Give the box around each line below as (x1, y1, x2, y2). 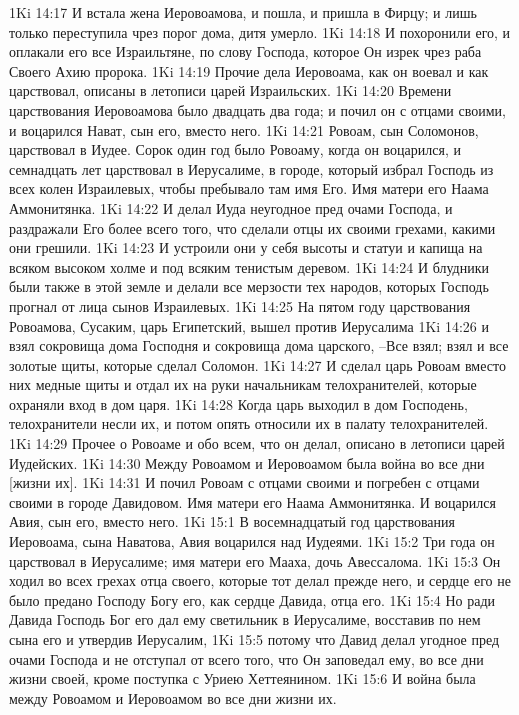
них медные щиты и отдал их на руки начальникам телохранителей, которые (9, 374, 477, 395)
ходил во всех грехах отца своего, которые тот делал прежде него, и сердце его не (9, 570, 511, 591)
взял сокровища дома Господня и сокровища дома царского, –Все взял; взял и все (9, 335, 509, 356)
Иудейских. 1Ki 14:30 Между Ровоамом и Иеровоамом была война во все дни (9, 452, 485, 473)
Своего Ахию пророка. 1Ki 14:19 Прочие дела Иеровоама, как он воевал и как (9, 60, 489, 81)
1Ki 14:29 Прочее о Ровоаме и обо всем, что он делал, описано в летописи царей (9, 433, 505, 454)
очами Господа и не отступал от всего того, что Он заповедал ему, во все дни (9, 648, 484, 669)
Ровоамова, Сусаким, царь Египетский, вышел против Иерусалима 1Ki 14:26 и (9, 315, 489, 336)
